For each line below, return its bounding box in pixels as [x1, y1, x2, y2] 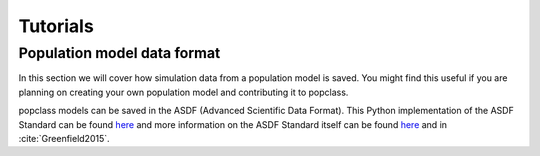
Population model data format [18, 44, 221, 62]
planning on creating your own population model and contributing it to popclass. [18, 86, 349, 98]
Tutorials [18, 15, 94, 37]
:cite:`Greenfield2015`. [18, 132, 110, 144]
